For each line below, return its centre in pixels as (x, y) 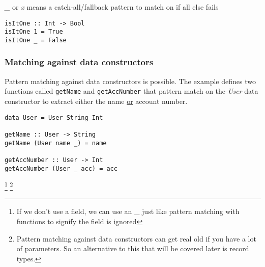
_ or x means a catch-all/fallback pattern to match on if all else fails (112, 7)
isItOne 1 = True (34, 32)
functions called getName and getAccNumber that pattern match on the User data (131, 91)
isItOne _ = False (36, 40)
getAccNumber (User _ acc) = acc (61, 168)
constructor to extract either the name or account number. (96, 101)
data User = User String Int (54, 117)
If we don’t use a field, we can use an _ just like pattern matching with (128, 211)
